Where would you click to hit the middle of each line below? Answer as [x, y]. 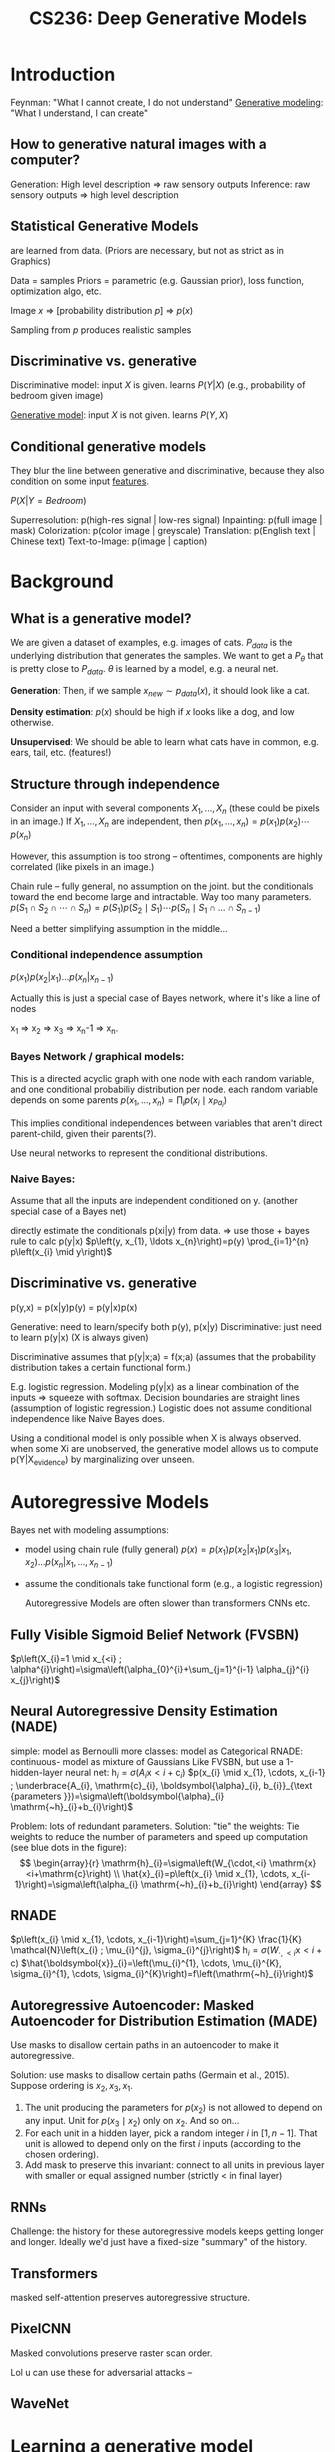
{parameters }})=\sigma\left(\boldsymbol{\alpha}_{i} [117, 1796]
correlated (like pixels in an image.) [82, 866]
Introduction [63, 74]
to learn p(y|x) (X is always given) [79, 1337]
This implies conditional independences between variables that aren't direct [166, 1123]
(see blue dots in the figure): [69, 1847]
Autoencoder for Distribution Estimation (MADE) [164, 2020]
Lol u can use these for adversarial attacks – [101, 2372]
